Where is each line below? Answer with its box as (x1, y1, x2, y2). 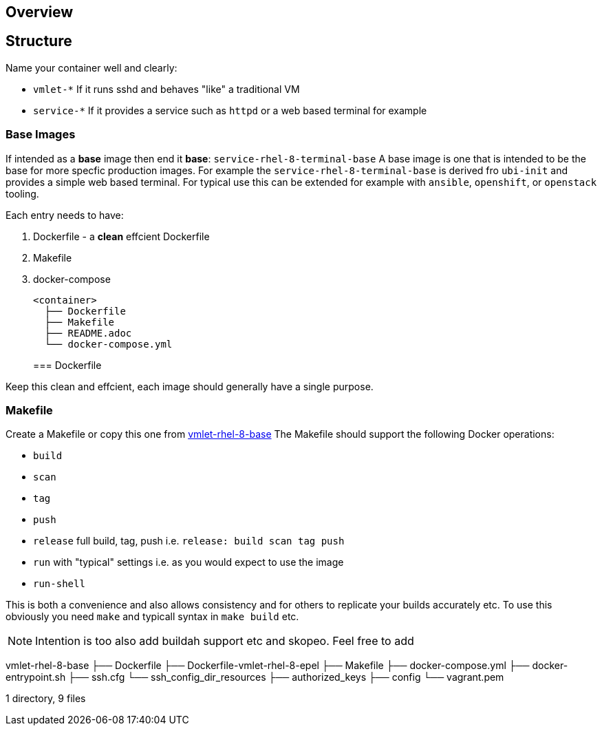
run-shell (33, 578, 85, 590)
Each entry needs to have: (6, 209, 124, 221)
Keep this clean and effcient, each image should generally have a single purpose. (6, 380, 374, 392)
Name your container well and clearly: (6, 61, 178, 74)
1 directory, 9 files (6, 692, 86, 705)
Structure (6, 32, 72, 50)
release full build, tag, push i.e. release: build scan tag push (33, 535, 345, 547)
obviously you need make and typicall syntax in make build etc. (6, 611, 299, 623)
